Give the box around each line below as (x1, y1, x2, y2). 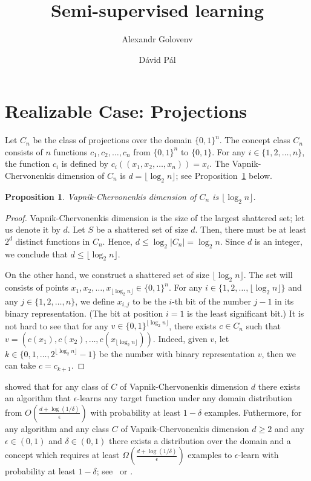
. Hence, (102, 234, 133, 247)
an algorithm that (5, 392, 71, 404)
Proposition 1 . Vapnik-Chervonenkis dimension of (5, 190, 197, 202)
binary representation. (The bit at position (5, 307, 163, 320)
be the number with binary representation (99, 347, 255, 360)
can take (5, 359, 36, 372)
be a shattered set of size (96, 223, 188, 236)
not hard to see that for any (5, 319, 108, 332)
